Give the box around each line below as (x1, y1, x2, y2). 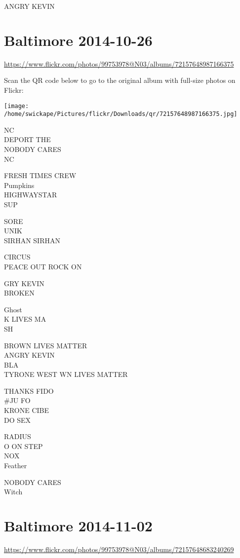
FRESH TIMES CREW (4, 170, 77, 181)
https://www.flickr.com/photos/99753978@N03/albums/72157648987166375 (4, 58, 234, 69)
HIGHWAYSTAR (4, 189, 57, 200)
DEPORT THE (4, 134, 51, 145)
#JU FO (4, 395, 31, 406)
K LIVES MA (4, 314, 46, 324)
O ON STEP (4, 441, 43, 451)
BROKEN (4, 288, 35, 298)
